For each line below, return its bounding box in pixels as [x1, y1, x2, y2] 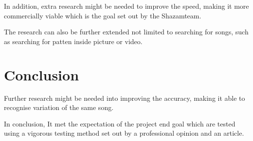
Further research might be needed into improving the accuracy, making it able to [4, 93, 245, 103]
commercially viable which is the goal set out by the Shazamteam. [4, 10, 201, 20]
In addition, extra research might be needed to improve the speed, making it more [4, 1, 249, 11]
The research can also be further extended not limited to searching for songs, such [4, 27, 249, 37]
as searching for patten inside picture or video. [4, 36, 143, 46]
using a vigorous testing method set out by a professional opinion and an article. [4, 128, 244, 138]
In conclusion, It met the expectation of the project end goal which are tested [4, 118, 235, 128]
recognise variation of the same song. [4, 102, 114, 112]
